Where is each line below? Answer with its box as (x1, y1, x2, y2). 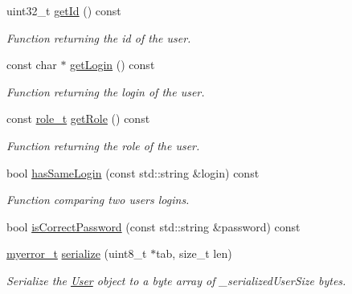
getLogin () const (70, 56, 155, 73)
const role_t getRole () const (6, 110, 150, 127)
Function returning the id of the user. (6, 29, 191, 46)
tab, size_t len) (156, 245, 232, 262)
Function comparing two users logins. (6, 191, 190, 208)
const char (6, 56, 57, 73)
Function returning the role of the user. (6, 137, 200, 153)
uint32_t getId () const (6, 2, 121, 18)
